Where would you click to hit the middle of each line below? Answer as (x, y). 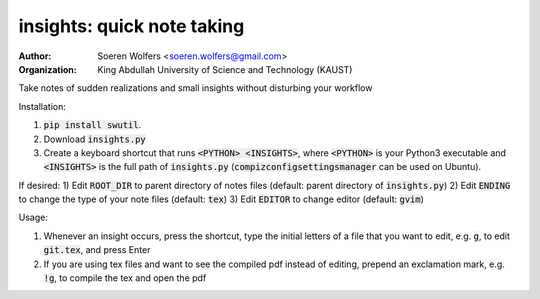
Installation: (42, 106)
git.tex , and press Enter (97, 250)
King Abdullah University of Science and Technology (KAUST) (225, 69)
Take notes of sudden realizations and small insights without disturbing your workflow (195, 88)
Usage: (33, 217)
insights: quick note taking (131, 26)
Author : (35, 56)
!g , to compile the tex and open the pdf (125, 278)
